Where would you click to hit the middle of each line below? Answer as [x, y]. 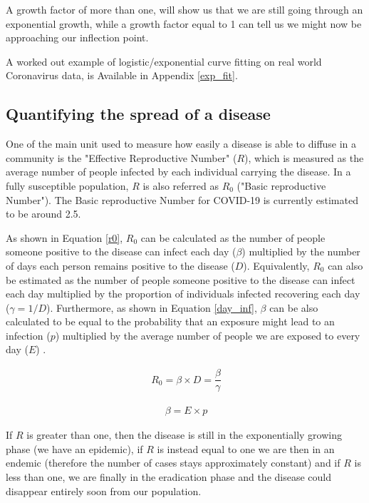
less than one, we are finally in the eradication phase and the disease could [169, 476]
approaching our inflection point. [77, 37]
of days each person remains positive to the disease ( [120, 265]
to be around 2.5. [43, 214]
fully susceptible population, [67, 185]
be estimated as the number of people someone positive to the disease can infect [181, 279]
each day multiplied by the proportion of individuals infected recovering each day [183, 294]
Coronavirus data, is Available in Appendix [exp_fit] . [122, 75]
